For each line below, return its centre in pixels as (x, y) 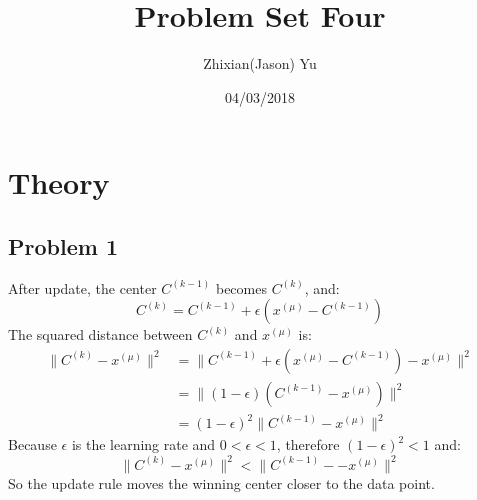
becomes (241, 287)
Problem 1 (63, 245)
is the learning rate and (143, 444)
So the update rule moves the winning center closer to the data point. (221, 482)
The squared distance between (100, 334)
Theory (59, 182)
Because (32, 444)
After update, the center (82, 287)
